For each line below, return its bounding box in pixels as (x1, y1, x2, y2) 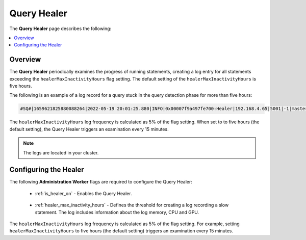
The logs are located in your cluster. (23, 149, 99, 155)
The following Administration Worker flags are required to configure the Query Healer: (9, 179, 192, 185)
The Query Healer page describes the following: (9, 25, 112, 32)
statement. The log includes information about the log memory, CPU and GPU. (35, 209, 199, 215)
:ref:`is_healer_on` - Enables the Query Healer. (35, 190, 132, 196)
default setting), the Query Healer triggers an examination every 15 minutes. (9, 126, 169, 132)
